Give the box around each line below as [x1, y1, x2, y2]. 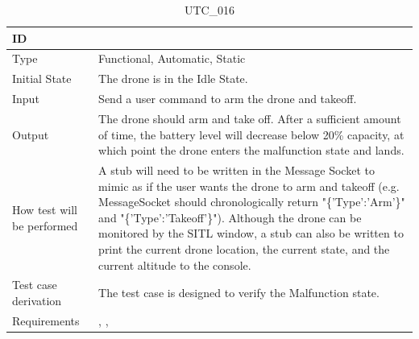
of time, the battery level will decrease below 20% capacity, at [98, 126, 404, 143]
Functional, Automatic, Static [98, 50, 246, 67]
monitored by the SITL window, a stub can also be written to [98, 225, 404, 242]
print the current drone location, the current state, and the [98, 240, 390, 257]
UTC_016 [184, 2, 235, 18]
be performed [12, 217, 78, 234]
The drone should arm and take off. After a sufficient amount [98, 110, 401, 126]
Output [12, 126, 49, 143]
